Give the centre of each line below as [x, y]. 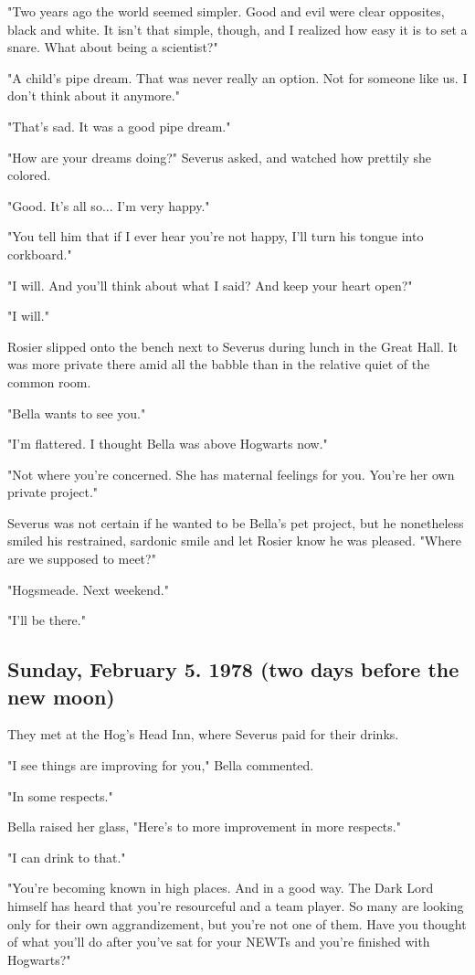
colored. [29, 175]
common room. [49, 382]
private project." [53, 492]
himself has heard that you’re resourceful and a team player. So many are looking [236, 906]
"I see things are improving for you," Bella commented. [161, 765]
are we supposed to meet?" [82, 559]
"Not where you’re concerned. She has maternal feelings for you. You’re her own [231, 474]
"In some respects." [60, 795]
